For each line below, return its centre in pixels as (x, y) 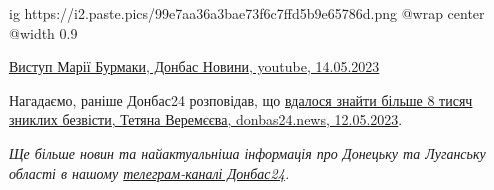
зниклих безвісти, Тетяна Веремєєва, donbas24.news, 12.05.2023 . (206, 119)
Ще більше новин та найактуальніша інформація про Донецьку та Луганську (247, 152)
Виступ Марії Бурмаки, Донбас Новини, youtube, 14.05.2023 (194, 66)
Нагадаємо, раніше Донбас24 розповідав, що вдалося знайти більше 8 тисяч (241, 99)
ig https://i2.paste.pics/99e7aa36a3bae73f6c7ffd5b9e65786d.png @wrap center (247, 13)
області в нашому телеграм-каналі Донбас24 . (149, 172)
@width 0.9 (43, 32)
